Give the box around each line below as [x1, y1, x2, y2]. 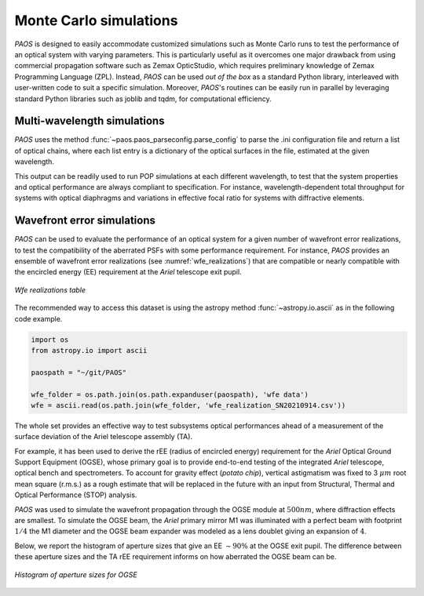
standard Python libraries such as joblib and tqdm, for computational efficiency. [14, 94, 272, 104]
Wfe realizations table [14, 285, 86, 294]
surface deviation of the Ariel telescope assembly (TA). [14, 432, 192, 442]
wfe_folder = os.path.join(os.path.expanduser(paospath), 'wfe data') [31, 390, 309, 399]
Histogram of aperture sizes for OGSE [14, 569, 137, 580]
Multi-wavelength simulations [14, 114, 165, 128]
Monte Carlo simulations [14, 12, 178, 29]
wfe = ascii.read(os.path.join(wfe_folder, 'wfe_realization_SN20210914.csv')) [31, 401, 346, 409]
